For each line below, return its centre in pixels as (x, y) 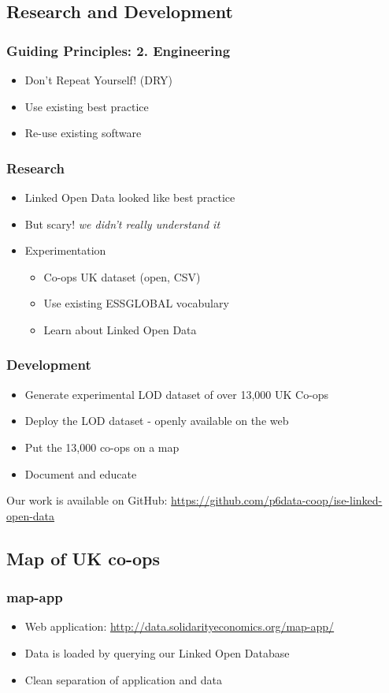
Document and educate (81, 473)
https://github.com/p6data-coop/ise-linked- (277, 500)
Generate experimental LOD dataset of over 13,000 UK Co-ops (177, 394)
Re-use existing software (83, 133)
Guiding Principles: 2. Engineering (119, 50)
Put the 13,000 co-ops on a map (102, 447)
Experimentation (65, 250)
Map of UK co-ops (83, 558)
